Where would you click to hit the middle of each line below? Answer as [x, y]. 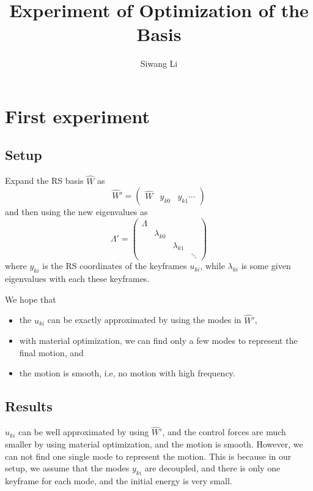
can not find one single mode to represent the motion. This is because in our [148, 456]
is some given [266, 266]
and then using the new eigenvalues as [76, 212]
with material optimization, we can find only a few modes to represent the [158, 341]
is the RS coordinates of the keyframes [115, 266]
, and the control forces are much [224, 432]
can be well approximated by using [83, 432]
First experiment [78, 116]
